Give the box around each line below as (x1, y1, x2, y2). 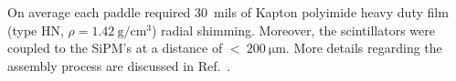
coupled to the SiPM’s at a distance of (7, 38, 223, 57)
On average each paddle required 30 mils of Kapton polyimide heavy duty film (7, 3, 449, 21)
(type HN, (7, 20, 64, 39)
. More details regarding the (285, 38, 442, 57)
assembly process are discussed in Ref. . (7, 56, 231, 75)
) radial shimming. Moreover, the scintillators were (151, 20, 435, 39)
